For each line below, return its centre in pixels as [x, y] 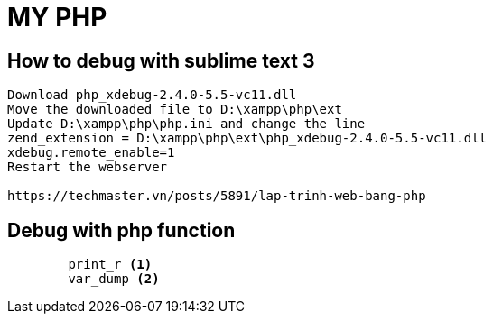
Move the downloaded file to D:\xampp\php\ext [175, 110]
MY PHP [57, 17]
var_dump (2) [114, 279]
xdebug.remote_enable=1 [91, 153]
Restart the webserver [88, 167]
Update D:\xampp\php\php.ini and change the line [186, 124]
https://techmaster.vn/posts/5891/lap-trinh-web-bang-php [217, 196]
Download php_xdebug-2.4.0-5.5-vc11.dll [152, 95]
